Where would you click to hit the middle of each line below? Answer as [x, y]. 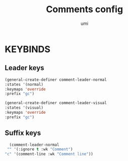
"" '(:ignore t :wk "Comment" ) [40, 149]
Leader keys [25, 68]
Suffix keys [23, 133]
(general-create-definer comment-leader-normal [56, 80]
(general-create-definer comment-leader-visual [56, 103]
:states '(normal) [24, 84]
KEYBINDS [28, 49]
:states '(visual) [24, 108]
